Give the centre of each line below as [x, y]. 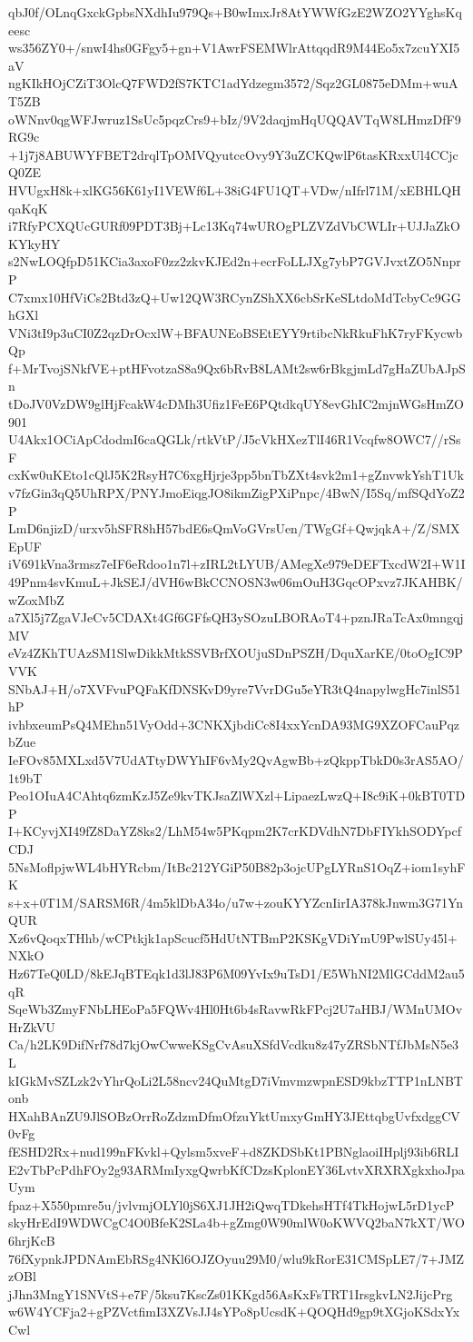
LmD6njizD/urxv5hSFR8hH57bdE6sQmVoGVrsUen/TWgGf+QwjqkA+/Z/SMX [234, 528]
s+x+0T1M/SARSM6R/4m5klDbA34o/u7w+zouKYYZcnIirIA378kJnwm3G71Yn [236, 902]
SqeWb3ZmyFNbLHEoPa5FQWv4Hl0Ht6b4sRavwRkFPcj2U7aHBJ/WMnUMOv [236, 1009]
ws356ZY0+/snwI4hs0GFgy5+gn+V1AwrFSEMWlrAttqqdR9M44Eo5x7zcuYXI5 [234, 48]
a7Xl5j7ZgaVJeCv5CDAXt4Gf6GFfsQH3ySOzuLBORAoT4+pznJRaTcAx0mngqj [236, 617]
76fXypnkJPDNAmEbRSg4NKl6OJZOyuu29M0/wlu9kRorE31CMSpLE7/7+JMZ [236, 1258]
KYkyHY [34, 243]
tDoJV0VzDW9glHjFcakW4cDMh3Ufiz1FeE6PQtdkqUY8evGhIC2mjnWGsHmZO [236, 404]
